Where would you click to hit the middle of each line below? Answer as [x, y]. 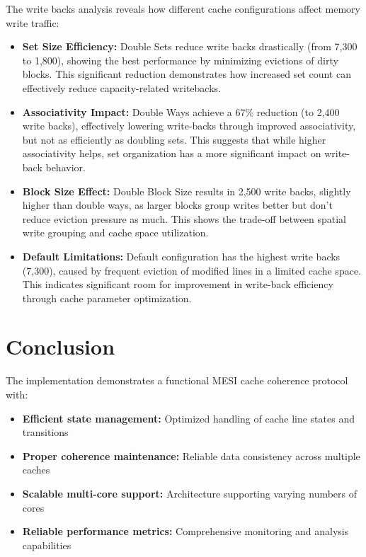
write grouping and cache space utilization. [115, 232]
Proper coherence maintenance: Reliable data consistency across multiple [191, 455]
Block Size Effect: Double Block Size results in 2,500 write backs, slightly [187, 191]
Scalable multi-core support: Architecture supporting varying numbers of [190, 493]
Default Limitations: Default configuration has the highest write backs [181, 256]
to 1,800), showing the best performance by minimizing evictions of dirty [180, 60]
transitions [45, 432]
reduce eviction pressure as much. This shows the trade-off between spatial [184, 218]
